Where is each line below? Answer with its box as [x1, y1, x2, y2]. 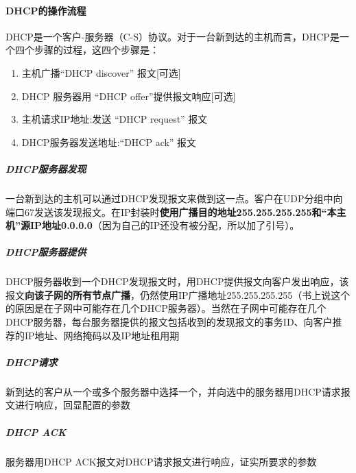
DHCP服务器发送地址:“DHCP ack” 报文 [21, 134, 197, 149]
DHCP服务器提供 [5, 245, 86, 259]
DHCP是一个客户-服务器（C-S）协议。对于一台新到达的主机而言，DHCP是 [5, 29, 340, 43]
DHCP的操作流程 [5, 3, 86, 17]
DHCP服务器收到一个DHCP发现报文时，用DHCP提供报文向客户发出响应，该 [5, 274, 349, 289]
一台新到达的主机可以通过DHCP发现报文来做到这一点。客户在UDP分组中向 [5, 191, 343, 205]
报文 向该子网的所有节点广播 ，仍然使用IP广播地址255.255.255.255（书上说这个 [5, 287, 351, 302]
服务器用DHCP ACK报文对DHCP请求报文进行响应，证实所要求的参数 [5, 454, 317, 468]
